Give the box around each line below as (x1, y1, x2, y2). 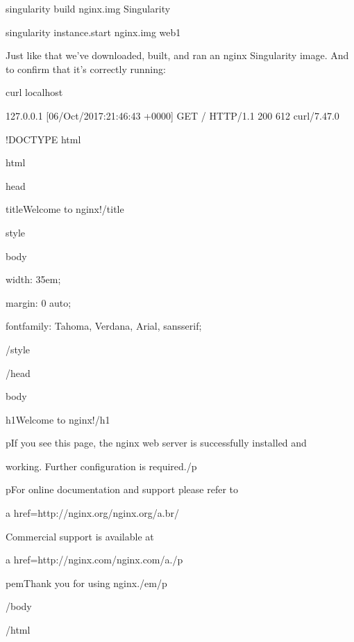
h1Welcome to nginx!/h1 (6, 412, 110, 426)
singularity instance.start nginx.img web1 (6, 24, 181, 39)
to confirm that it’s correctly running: (6, 61, 166, 76)
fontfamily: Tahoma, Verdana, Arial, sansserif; (6, 319, 202, 333)
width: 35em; (6, 272, 61, 287)
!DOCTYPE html (6, 131, 81, 146)
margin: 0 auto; (6, 295, 71, 310)
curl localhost (6, 85, 63, 99)
